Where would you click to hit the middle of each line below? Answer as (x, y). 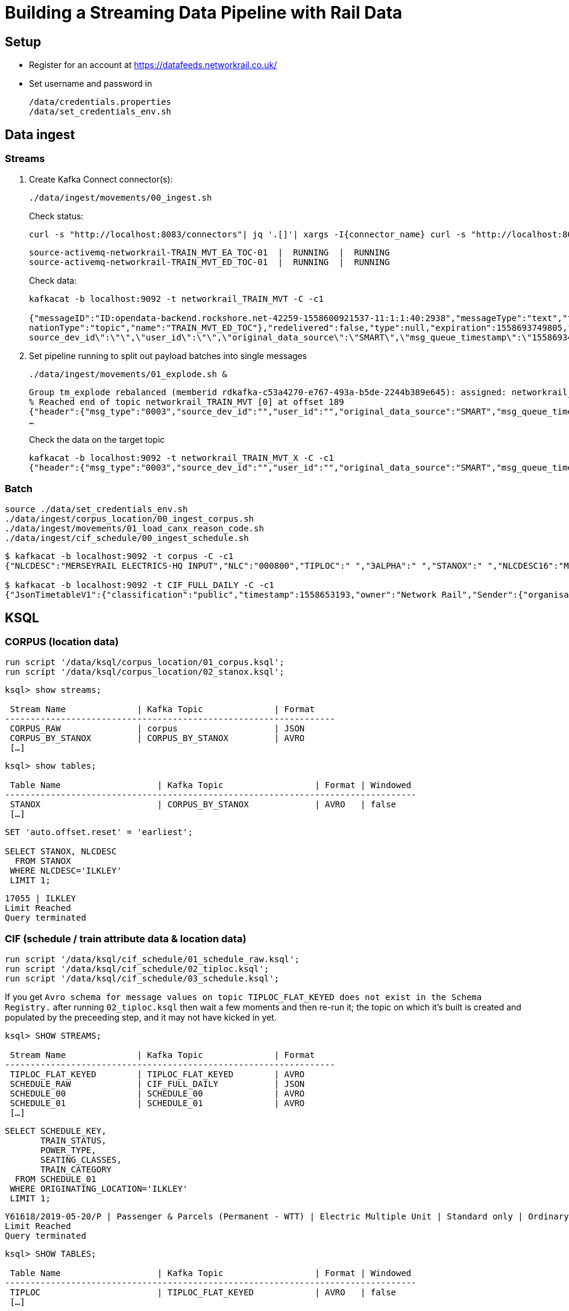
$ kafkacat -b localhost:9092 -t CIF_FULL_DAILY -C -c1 (140, 585)
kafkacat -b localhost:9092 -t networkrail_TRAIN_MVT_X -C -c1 (181, 458)
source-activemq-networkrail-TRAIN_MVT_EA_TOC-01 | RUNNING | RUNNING (209, 253)
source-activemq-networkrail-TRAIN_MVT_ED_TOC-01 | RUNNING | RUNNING (209, 262)
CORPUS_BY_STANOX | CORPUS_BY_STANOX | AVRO (157, 738)
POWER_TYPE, (68, 1150)
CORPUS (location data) (62, 641)
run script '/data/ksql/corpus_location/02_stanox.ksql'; (145, 672)
